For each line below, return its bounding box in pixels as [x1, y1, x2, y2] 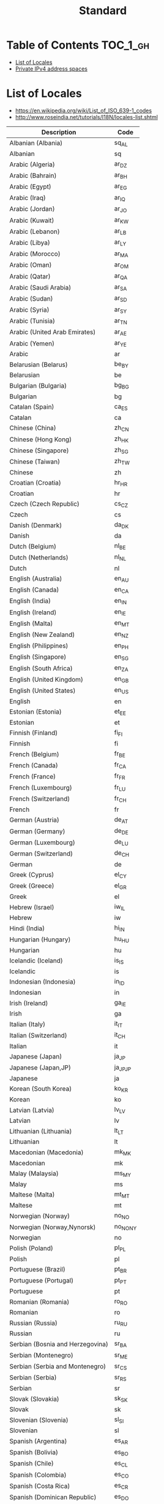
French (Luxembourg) [9, 784, 72, 792]
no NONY [114, 1222, 137, 1232]
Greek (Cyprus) [9, 871, 54, 879]
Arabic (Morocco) [9, 250, 61, 258]
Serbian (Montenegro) [9, 1351, 73, 1360]
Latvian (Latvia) [9, 1106, 55, 1114]
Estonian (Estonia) [9, 708, 62, 716]
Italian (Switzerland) [9, 1031, 67, 1039]
